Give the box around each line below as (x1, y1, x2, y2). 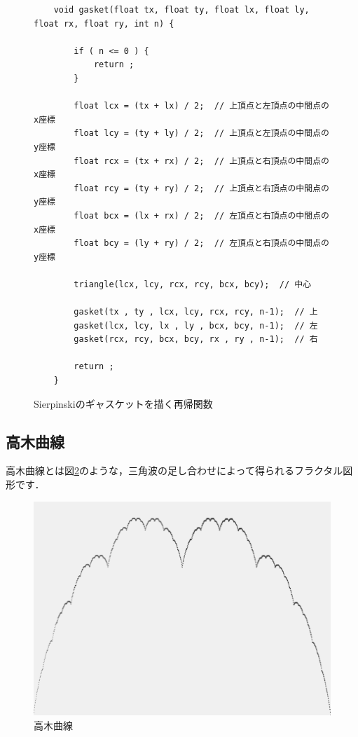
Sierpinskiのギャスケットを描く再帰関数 (34, 396, 213, 411)
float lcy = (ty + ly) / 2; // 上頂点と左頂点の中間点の (74, 128, 329, 139)
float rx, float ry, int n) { (34, 18, 174, 29)
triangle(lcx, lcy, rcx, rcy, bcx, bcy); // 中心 (74, 279, 312, 289)
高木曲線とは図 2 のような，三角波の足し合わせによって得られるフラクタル (6, 463, 343, 478)
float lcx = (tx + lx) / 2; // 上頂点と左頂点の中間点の (74, 101, 329, 111)
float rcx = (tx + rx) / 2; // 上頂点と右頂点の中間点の (74, 156, 329, 166)
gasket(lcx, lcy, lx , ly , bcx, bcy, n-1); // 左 (74, 320, 318, 331)
